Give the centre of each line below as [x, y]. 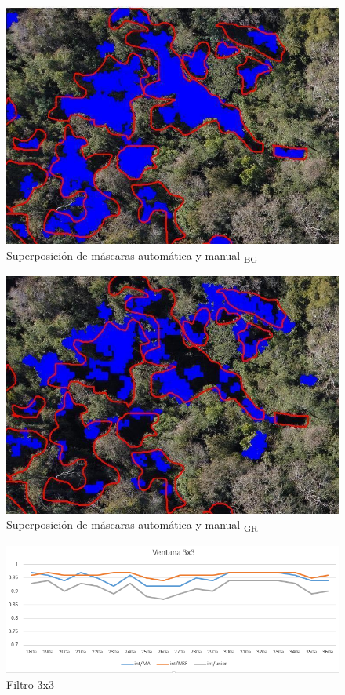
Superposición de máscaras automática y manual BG [132, 256]
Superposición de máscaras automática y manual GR [132, 526]
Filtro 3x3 [30, 684]
